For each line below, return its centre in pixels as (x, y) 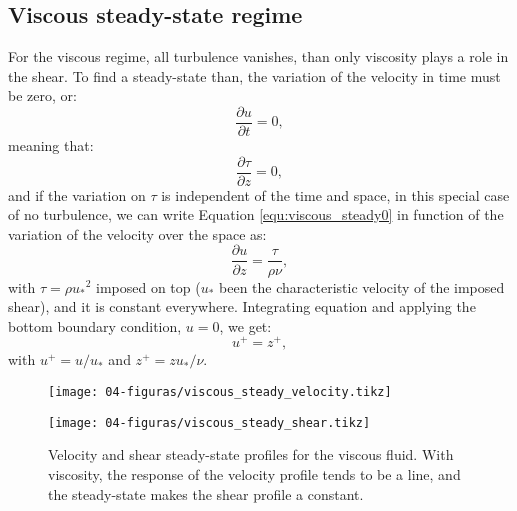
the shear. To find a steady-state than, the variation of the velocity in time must (254, 75)
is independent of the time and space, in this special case (335, 194)
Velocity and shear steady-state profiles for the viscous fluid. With (251, 454)
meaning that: (51, 145)
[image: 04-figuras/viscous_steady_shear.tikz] (209, 422)
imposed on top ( (148, 286)
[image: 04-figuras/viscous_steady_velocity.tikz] (220, 392)
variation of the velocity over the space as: (137, 233)
